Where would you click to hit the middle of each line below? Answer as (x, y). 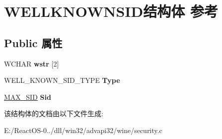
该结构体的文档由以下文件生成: (54, 113)
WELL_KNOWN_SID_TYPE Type (62, 80)
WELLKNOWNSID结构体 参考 (111, 11)
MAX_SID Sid (28, 97)
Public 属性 (33, 42)
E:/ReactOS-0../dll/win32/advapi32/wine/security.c (83, 130)
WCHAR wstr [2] (32, 63)
